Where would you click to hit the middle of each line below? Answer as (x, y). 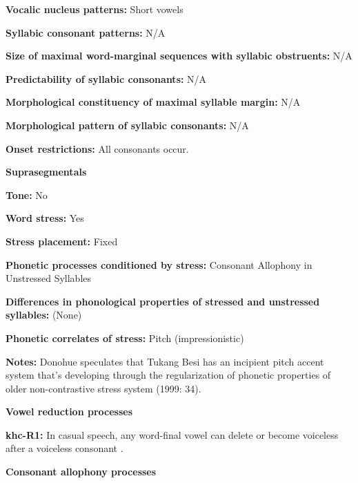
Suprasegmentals (46, 172)
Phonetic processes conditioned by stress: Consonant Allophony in (159, 264)
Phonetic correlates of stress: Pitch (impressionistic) (125, 338)
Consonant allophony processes (81, 472)
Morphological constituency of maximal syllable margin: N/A (153, 102)
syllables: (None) (44, 315)
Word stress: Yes (45, 218)
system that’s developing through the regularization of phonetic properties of (168, 375)
